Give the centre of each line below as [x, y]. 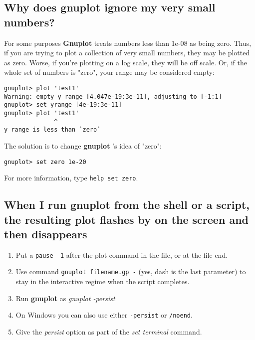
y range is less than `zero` [52, 130]
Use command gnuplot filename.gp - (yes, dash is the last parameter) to [131, 271]
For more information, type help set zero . [71, 178]
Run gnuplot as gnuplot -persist [65, 298]
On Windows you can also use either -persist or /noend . [104, 315]
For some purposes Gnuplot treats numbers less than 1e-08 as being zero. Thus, [128, 43]
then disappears [46, 234]
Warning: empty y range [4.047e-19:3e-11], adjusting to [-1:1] [113, 96]
